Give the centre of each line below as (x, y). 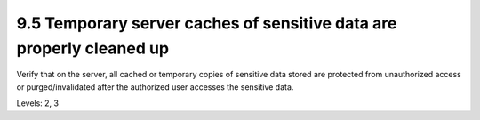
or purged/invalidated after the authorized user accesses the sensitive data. (155, 87)
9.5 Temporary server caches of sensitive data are (207, 23)
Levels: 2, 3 (38, 103)
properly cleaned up (92, 48)
